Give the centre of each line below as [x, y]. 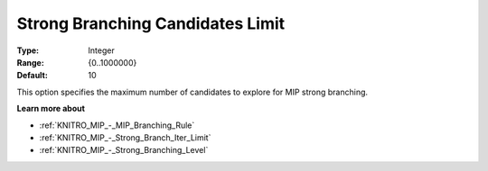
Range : [30, 62]
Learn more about [51, 109]
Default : [33, 76]
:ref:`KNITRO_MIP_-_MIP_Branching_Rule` [117, 125]
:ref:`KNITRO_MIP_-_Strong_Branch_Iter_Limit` [125, 137]
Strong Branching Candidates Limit [151, 23]
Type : [28, 50]
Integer [101, 50]
